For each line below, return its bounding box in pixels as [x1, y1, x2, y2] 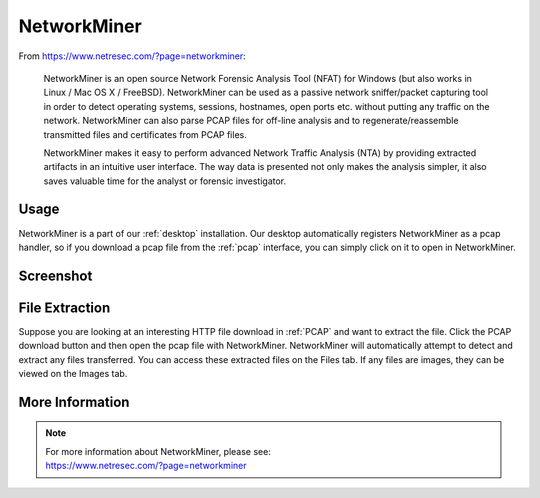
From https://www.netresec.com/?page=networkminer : [18, 50, 247, 62]
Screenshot [18, 267, 93, 284]
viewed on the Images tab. [18, 368, 128, 380]
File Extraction [18, 299, 111, 316]
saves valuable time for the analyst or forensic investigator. [43, 175, 287, 187]
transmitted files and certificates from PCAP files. [43, 128, 247, 140]
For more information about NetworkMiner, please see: [45, 445, 272, 457]
